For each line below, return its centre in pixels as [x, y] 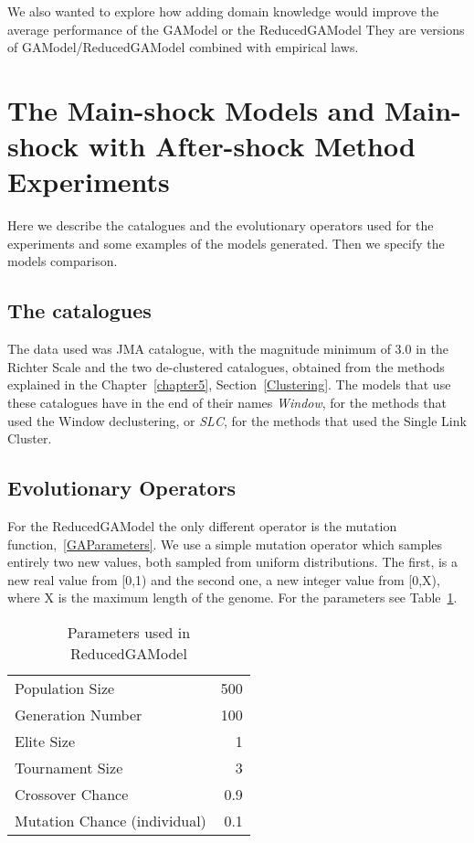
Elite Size [45, 741]
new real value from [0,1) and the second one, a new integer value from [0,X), [224, 579]
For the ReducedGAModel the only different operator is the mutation [202, 526]
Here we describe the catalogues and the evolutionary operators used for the [221, 225]
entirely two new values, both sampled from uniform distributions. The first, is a [233, 562]
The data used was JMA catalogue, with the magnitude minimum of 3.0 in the [228, 349]
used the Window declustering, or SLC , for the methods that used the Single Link [237, 420]
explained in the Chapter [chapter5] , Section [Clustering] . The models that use [229, 384]
